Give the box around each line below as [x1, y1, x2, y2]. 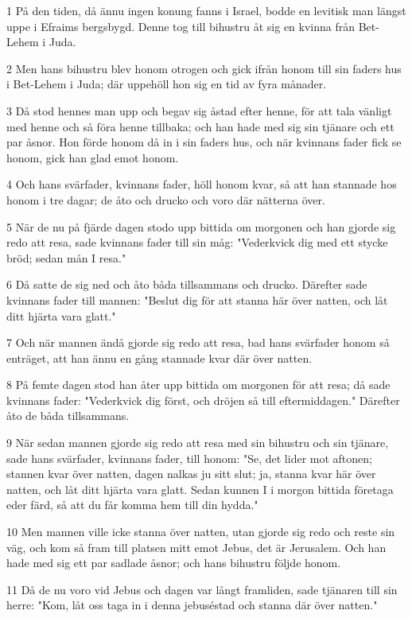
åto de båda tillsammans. [6, 407, 130, 424]
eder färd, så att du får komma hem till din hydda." [6, 496, 258, 513]
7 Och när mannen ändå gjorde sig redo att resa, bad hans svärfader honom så [6, 334, 390, 351]
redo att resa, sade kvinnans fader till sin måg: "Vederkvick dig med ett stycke [6, 234, 388, 251]
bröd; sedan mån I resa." [6, 249, 126, 266]
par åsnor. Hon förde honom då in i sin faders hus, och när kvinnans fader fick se [6, 134, 402, 150]
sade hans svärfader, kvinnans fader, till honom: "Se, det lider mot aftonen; [6, 449, 372, 466]
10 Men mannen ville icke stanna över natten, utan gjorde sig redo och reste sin [6, 523, 395, 540]
